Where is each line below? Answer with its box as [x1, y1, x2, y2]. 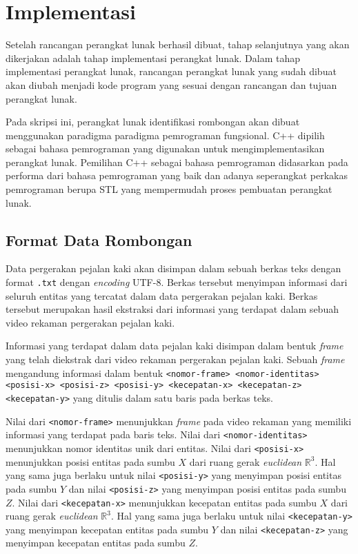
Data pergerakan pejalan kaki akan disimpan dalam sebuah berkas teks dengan [6, 261, 341, 276]
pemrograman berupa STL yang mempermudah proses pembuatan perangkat [6, 182, 332, 196]
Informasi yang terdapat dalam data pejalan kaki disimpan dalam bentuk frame [6, 338, 344, 353]
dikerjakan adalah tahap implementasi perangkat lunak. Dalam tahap [6, 50, 301, 65]
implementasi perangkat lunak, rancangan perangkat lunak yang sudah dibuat [6, 64, 337, 79]
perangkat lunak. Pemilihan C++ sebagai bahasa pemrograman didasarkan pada [6, 154, 348, 169]
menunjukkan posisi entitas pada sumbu [6, 454, 175, 469]
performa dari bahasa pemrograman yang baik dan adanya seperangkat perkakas [6, 168, 348, 183]
